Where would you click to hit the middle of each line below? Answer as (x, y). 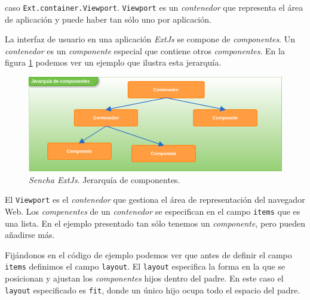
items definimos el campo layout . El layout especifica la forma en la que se (145, 266)
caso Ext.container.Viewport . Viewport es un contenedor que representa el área (154, 7)
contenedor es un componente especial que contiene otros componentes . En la (145, 50)
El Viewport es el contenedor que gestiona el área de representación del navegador (155, 200)
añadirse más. (30, 235)
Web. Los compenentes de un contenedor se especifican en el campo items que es (153, 211)
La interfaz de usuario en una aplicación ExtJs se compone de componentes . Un (150, 39)
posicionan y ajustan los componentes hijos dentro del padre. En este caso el (144, 278)
